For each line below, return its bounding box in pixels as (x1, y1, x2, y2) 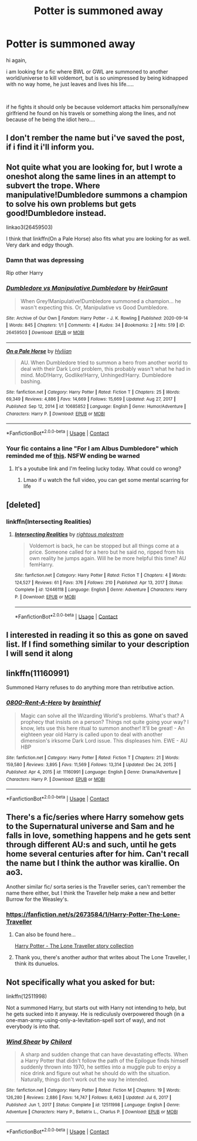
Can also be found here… (14, 931, 76, 938)
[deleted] (6, 500, 41, 510)
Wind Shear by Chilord (6, 1037, 72, 1046)
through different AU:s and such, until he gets (6, 840, 177, 850)
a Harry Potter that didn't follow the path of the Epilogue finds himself (20, 1057, 189, 1065)
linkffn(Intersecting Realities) (6, 517, 92, 525)
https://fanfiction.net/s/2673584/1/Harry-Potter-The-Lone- (6, 910, 181, 919)
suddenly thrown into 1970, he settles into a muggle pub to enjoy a (20, 1063, 181, 1070)
